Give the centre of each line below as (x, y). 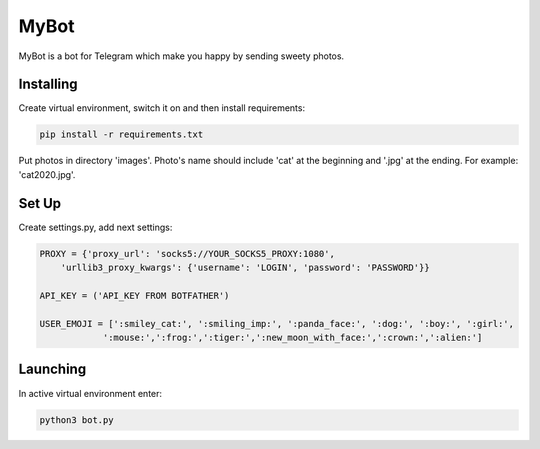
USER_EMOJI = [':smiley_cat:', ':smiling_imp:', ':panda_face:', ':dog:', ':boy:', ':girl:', (277, 323)
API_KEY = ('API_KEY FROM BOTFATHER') (134, 295)
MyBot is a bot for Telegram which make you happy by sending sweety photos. (181, 56)
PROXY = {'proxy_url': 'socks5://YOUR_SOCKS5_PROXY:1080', (187, 253)
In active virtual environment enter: (90, 393)
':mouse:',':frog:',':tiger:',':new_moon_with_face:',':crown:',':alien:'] (292, 338)
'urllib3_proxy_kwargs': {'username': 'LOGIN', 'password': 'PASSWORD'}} (245, 268)
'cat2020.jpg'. (47, 174)
